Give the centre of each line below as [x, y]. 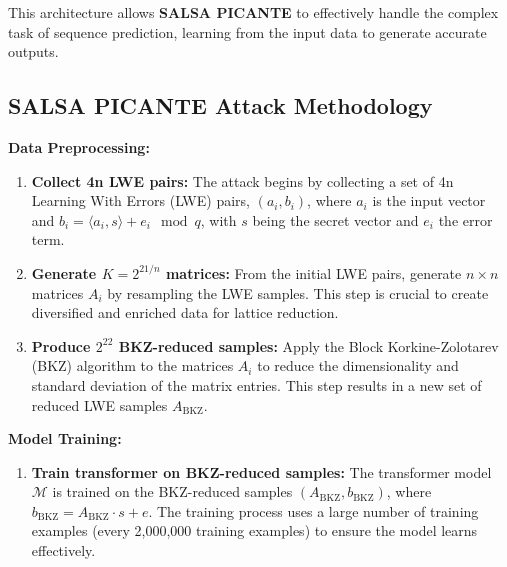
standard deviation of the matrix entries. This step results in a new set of [256, 384]
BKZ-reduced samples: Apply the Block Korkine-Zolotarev [308, 345]
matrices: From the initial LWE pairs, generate [313, 272]
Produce [61, 345]
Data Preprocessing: [79, 146]
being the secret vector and [335, 219]
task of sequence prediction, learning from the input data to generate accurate [247, 31]
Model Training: [65, 438]
